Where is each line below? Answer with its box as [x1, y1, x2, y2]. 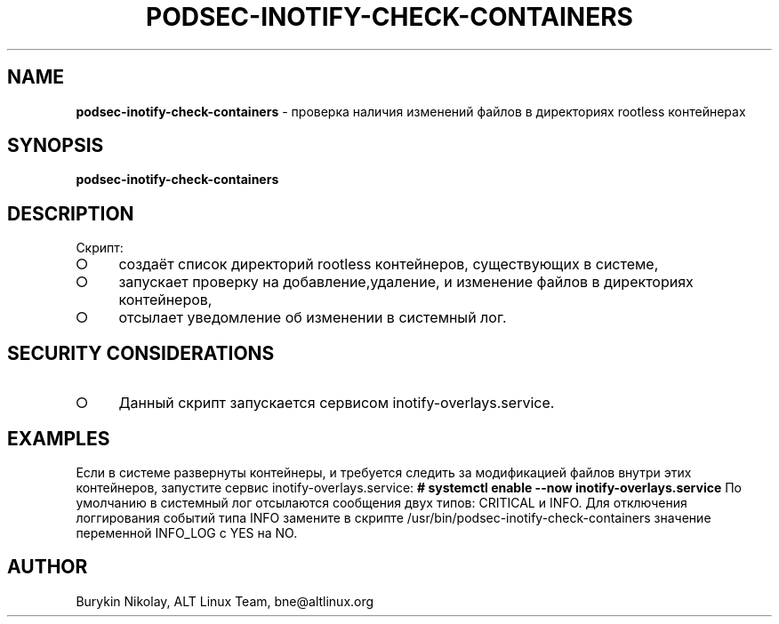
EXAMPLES [7, 427, 110, 450]
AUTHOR [7, 556, 88, 579]
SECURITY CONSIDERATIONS [7, 341, 275, 364]
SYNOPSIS [7, 134, 104, 157]
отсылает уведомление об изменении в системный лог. [118, 308, 507, 327]
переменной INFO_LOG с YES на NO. [76, 524, 298, 540]
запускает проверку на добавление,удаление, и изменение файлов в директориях [118, 273, 694, 292]
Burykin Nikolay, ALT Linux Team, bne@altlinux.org [76, 593, 374, 609]
